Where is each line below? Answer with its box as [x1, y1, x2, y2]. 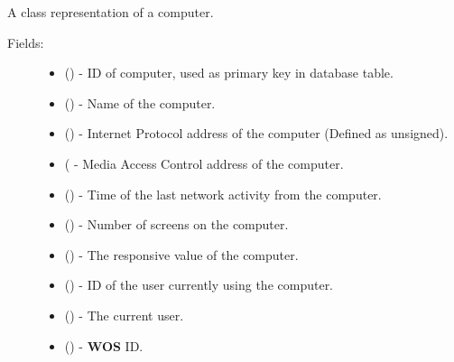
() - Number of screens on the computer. [64, 215, 289, 234]
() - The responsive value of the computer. [64, 245, 299, 264]
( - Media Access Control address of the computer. [64, 153, 344, 172]
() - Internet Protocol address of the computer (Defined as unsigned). [64, 124, 449, 143]
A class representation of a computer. [7, 3, 214, 21]
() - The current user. [64, 305, 184, 324]
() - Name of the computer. [64, 93, 216, 112]
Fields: [7, 32, 44, 51]
